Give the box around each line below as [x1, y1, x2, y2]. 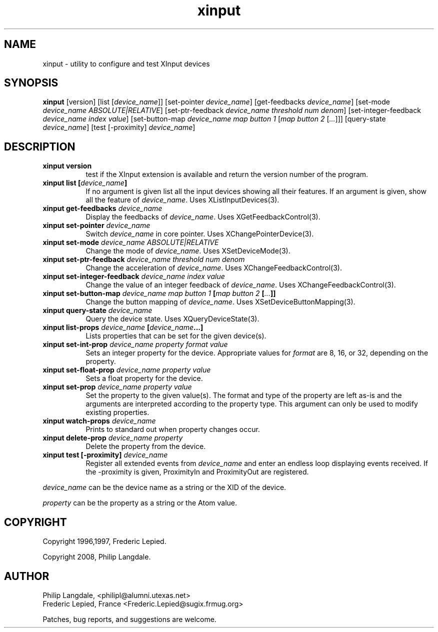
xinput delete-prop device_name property [42, 433, 183, 442]
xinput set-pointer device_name [42, 221, 150, 230]
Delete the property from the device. [85, 442, 206, 451]
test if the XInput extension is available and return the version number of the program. [85, 170, 368, 179]
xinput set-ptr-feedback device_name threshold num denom [42, 255, 245, 264]
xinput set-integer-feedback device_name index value [42, 272, 225, 281]
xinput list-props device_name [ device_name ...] [42, 323, 203, 332]
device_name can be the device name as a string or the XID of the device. [42, 483, 286, 492]
